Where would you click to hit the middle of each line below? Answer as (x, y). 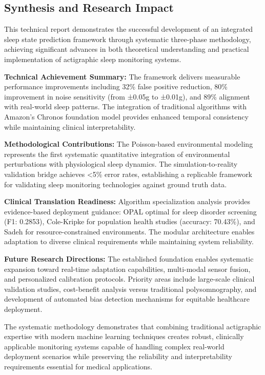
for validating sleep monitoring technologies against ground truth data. (116, 184)
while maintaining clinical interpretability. (70, 126)
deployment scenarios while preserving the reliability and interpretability (118, 356)
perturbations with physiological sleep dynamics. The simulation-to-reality (121, 164)
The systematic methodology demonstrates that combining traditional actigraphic (133, 326)
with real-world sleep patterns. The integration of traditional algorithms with (126, 106)
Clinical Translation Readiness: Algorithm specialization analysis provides (127, 201)
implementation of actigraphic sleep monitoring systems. (93, 59)
